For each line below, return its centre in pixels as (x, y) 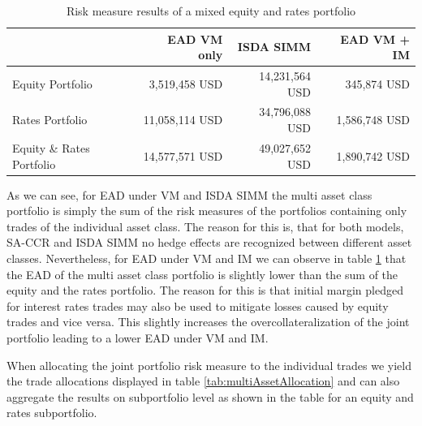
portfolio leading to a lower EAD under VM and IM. (138, 337)
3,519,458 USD (186, 83)
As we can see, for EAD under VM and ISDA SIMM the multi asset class (189, 194)
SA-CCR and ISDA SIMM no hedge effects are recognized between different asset (209, 242)
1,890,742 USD (373, 155)
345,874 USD (377, 83)
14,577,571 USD (183, 155)
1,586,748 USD (373, 120)
